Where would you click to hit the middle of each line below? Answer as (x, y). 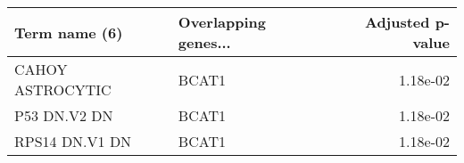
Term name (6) (69, 32)
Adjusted (397, 22)
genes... (204, 42)
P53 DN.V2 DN (64, 115)
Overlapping (222, 22)
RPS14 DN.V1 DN (73, 141)
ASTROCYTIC (63, 90)
